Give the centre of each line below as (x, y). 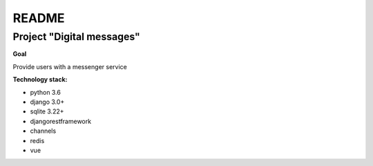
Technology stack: (40, 80)
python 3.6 (46, 92)
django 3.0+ (47, 102)
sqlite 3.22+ (47, 111)
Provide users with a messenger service (70, 66)
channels (43, 131)
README (39, 18)
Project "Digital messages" (77, 37)
